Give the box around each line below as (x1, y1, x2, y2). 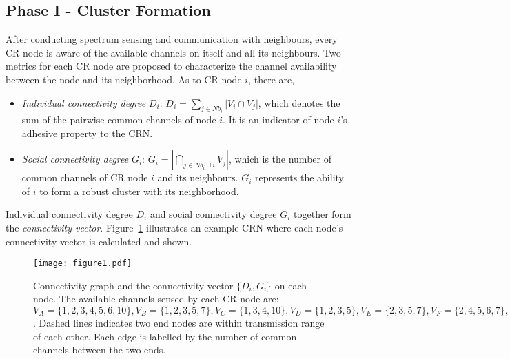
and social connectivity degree (150, 207, 277, 221)
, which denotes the (258, 95, 340, 110)
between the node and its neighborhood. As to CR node (6, 72, 242, 86)
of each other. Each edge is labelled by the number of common (33, 329, 297, 343)
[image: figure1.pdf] (33, 258, 132, 269)
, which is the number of (228, 152, 331, 166)
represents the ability (255, 170, 344, 185)
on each (274, 278, 307, 292)
